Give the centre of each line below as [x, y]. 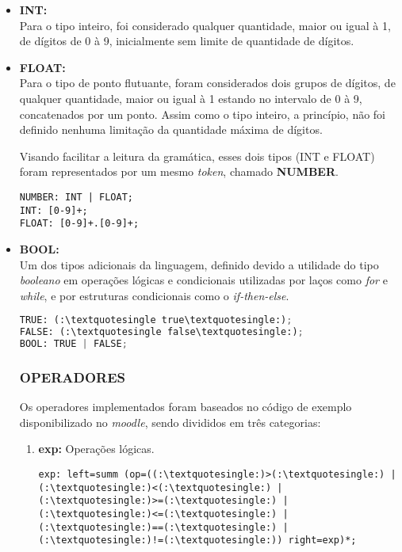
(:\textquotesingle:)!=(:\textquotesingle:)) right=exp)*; [197, 541]
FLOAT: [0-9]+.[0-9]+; [79, 224]
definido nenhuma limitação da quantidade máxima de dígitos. [171, 129]
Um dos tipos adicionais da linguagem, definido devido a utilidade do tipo [199, 264]
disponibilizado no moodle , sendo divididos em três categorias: [170, 422]
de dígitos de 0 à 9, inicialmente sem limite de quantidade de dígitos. [187, 41]
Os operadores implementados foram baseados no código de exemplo [186, 407]
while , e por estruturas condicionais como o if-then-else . [154, 295]
